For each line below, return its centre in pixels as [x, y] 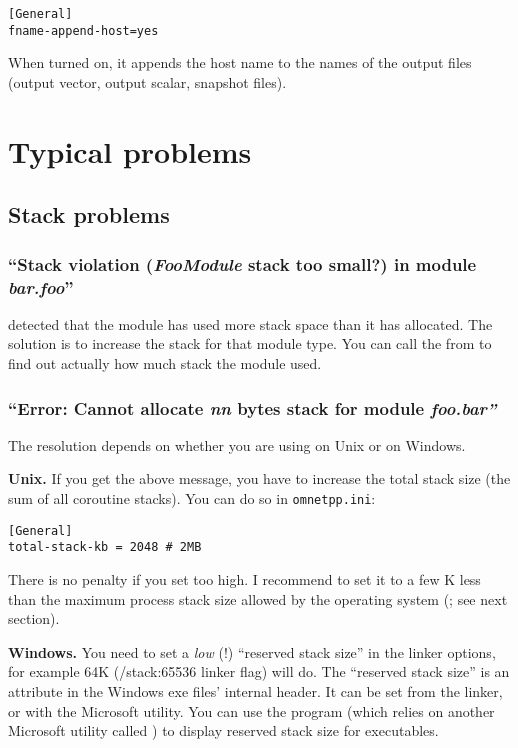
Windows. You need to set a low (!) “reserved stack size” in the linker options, [252, 651]
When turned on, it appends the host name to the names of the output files [240, 62]
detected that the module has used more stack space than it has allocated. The [250, 323]
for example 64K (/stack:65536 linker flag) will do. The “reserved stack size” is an [259, 671]
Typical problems [130, 150]
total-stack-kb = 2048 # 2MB [105, 547]
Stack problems [89, 214]
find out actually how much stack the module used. [165, 362]
